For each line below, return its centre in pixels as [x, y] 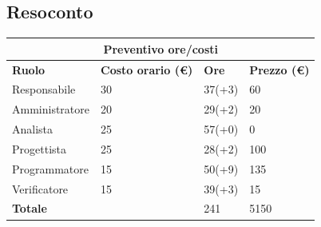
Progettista [39, 148]
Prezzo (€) [279, 69]
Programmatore [50, 168]
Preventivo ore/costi [160, 48]
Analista [33, 129]
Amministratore [51, 109]
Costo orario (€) [147, 69]
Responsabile [44, 89]
